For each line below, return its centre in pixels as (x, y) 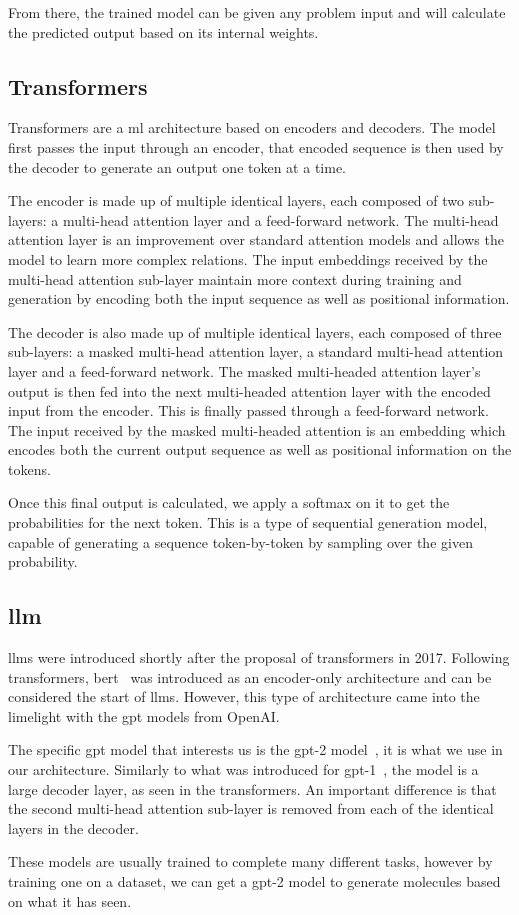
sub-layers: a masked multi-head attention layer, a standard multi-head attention (256, 351)
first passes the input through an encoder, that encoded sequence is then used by (256, 146)
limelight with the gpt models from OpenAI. (144, 715)
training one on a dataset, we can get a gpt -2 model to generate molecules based (254, 881)
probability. (43, 561)
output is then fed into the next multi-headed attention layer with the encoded (249, 390)
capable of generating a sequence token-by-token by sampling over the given (240, 541)
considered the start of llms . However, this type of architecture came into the (244, 696)
